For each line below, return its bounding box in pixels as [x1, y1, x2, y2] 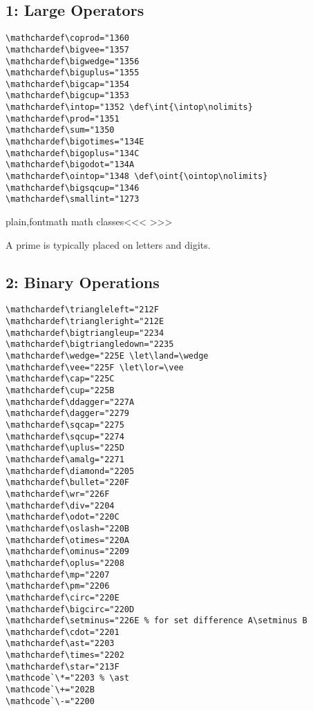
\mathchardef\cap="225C [6, 374, 115, 384]
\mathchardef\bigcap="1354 [6, 79, 129, 89]
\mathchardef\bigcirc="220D [6, 604, 135, 614]
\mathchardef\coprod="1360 [6, 33, 129, 44]
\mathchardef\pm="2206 [6, 581, 110, 591]
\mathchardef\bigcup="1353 [6, 91, 129, 101]
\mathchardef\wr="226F [6, 489, 110, 499]
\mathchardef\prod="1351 [6, 113, 120, 124]
